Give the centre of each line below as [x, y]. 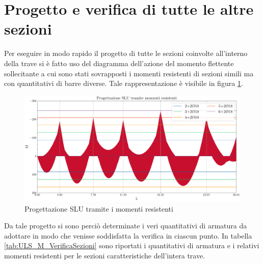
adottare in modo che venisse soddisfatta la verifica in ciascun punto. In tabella [128, 235]
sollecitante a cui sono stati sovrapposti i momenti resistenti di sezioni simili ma [129, 73]
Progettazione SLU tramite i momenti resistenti [99, 208]
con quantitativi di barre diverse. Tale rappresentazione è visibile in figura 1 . [124, 83]
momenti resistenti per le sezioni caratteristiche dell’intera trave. [105, 255]
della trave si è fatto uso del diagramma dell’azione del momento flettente [119, 63]
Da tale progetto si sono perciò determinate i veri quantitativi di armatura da [126, 226]
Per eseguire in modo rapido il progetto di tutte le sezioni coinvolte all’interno [126, 53]
